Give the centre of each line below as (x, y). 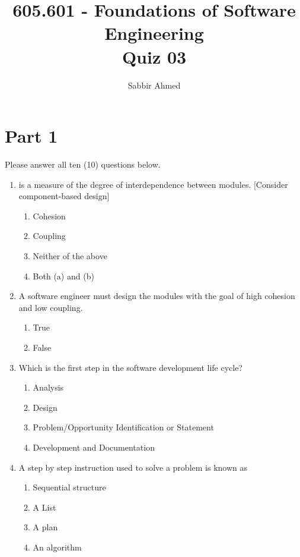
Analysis (48, 387)
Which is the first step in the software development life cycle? (130, 367)
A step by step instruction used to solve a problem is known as (133, 467)
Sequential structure (69, 487)
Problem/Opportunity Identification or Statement (123, 427)
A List (44, 507)
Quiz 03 (154, 56)
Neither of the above (70, 256)
